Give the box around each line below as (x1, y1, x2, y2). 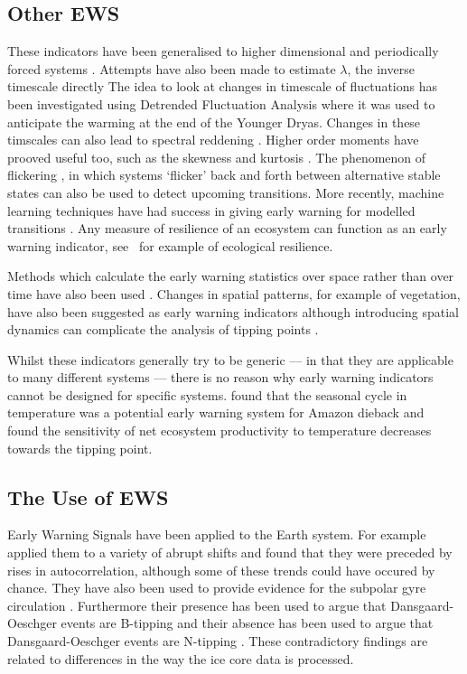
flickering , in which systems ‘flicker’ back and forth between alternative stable (7, 165, 441, 184)
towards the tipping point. (7, 438, 153, 457)
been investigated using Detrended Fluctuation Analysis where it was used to (7, 94, 435, 113)
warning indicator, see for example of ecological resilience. (7, 236, 333, 255)
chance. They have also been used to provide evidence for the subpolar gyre (7, 578, 426, 597)
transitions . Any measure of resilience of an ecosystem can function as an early (7, 219, 447, 238)
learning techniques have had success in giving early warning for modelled (7, 201, 416, 220)
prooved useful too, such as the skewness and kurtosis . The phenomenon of (7, 147, 426, 166)
